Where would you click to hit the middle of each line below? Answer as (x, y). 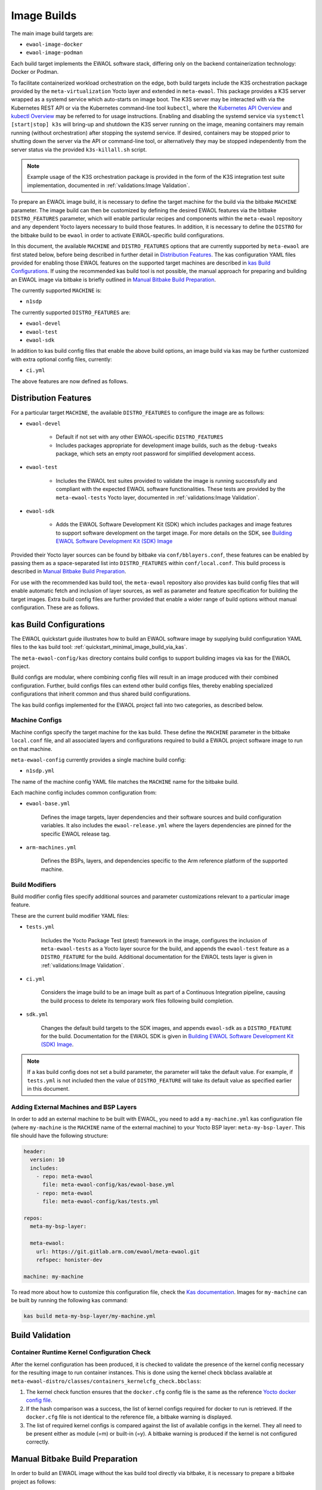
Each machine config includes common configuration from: (84, 793)
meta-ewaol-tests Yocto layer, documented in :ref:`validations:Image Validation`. (157, 497)
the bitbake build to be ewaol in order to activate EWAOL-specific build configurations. (118, 235)
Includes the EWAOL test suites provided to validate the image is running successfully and (166, 480)
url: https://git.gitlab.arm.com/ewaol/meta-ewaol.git (118, 1251)
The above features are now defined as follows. (69, 381)
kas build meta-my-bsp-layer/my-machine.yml (90, 1316)
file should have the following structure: (60, 1135)
